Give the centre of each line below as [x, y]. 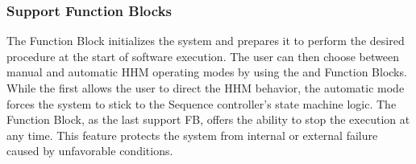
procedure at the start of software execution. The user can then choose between [203, 56]
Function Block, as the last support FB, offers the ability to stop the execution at [208, 119]
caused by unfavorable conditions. [90, 151]
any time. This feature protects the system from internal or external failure [192, 135]
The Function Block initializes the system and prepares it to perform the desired [206, 41]
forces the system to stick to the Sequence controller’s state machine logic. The [202, 103]
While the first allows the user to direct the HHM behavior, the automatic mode [206, 88]
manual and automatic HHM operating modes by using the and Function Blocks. [207, 72]
